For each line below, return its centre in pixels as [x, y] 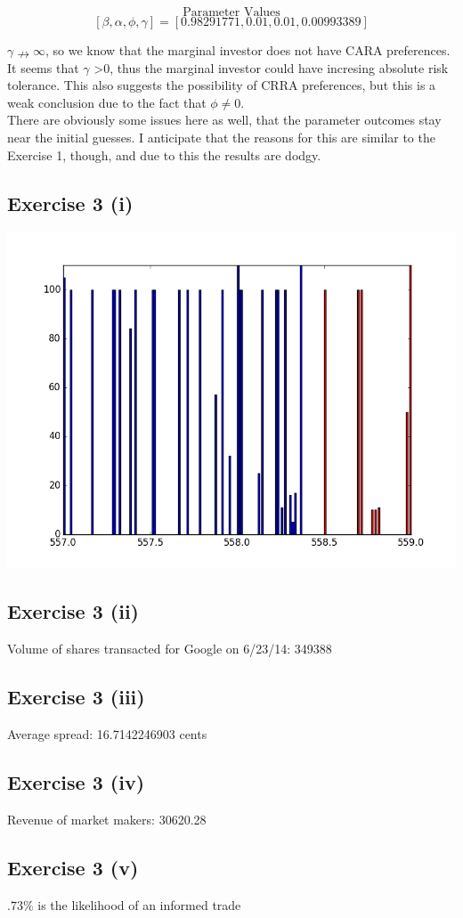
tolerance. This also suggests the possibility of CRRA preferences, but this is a [222, 85]
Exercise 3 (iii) [76, 697]
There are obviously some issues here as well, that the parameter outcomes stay [224, 120]
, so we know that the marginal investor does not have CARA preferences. [248, 50]
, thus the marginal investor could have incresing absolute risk [279, 67]
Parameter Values [231, 12]
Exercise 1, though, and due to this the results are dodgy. [164, 154]
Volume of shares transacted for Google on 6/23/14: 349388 [170, 649]
